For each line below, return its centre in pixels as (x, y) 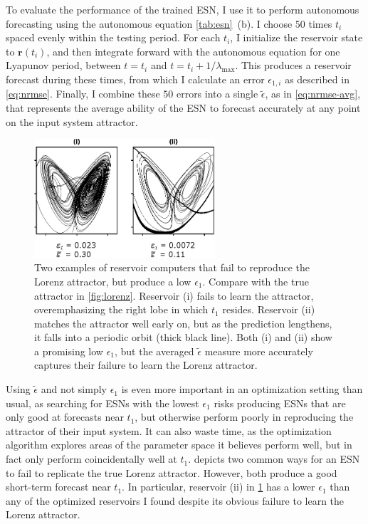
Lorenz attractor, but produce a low (113, 281)
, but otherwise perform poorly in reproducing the (244, 417)
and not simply (74, 389)
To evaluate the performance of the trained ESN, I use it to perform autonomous (183, 9)
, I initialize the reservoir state (296, 37)
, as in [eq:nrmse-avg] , (313, 94)
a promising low (69, 351)
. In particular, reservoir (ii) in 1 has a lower (219, 487)
